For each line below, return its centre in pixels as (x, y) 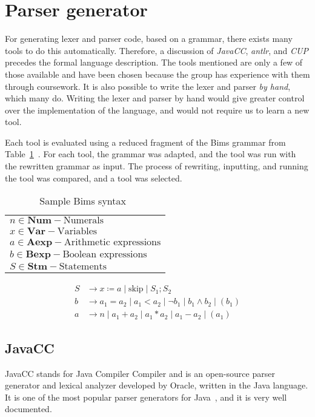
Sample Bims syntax (83, 201)
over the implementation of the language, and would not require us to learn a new (157, 110)
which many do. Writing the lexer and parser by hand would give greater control (155, 98)
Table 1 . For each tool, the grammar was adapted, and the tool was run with (151, 154)
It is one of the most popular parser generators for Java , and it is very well (146, 397)
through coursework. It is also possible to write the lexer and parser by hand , (148, 86)
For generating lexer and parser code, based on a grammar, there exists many (149, 39)
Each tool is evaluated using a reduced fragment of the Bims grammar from (145, 142)
